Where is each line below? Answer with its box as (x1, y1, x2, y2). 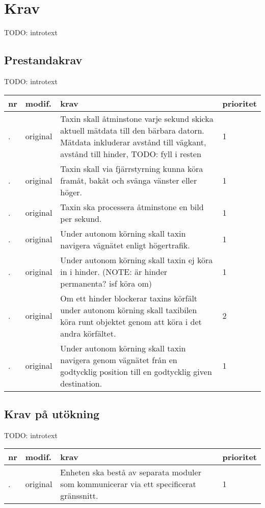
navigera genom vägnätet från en (60, 353, 177, 366)
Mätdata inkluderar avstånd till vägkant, (60, 136, 206, 148)
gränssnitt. (60, 490, 98, 502)
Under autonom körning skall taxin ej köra (60, 253, 213, 266)
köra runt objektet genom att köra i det (60, 315, 202, 327)
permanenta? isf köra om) (60, 277, 152, 289)
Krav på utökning (4, 405, 100, 421)
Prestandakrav (4, 52, 83, 68)
